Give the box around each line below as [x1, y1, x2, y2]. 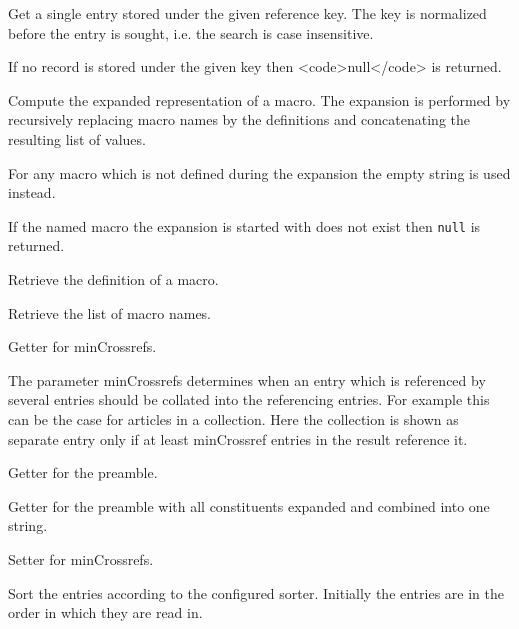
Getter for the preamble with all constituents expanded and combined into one [8, 495, 490, 516]
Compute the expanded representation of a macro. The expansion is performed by [8, 89, 511, 110]
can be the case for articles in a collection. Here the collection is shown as [8, 408, 459, 429]
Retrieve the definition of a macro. [8, 269, 219, 289]
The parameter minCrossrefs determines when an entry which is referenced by [8, 369, 486, 390]
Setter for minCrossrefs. [8, 548, 154, 569]
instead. [8, 182, 56, 203]
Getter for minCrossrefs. [8, 336, 157, 357]
